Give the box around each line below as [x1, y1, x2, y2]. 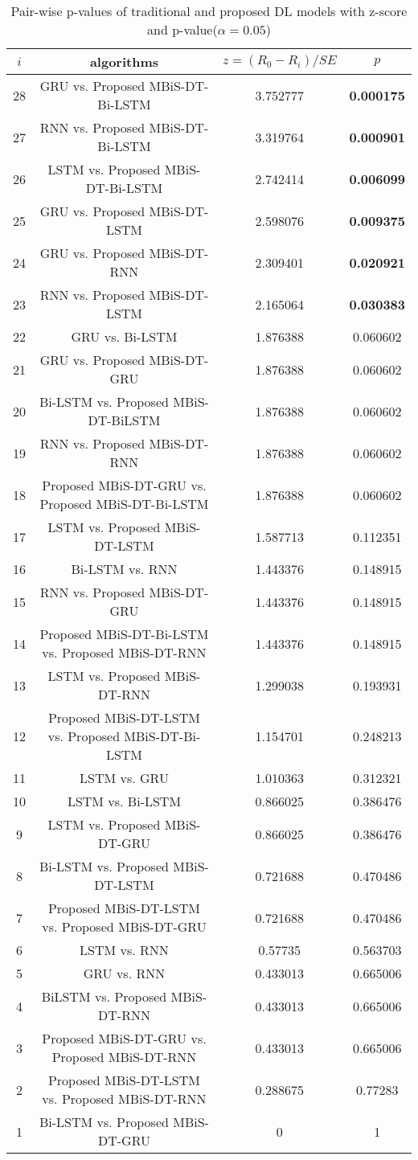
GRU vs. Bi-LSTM [71, 327, 178, 346]
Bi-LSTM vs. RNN [71, 560, 178, 578]
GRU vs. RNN [83, 964, 166, 982]
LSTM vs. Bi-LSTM [67, 792, 182, 810]
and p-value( [147, 20, 218, 39]
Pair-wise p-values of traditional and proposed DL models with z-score [10, 2, 408, 20]
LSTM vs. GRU [80, 769, 169, 787]
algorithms [89, 52, 159, 71]
